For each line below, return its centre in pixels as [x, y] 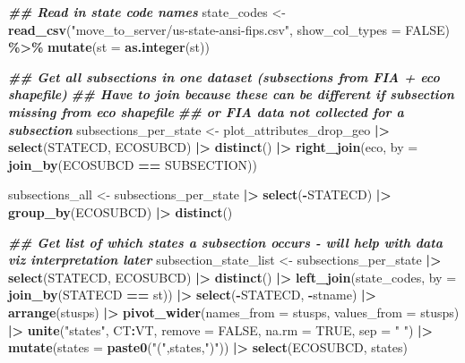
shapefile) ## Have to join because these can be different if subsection [231, 94]
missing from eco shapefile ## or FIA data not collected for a [206, 111]
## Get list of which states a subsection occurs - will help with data [226, 242]
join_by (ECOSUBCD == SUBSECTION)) [133, 164]
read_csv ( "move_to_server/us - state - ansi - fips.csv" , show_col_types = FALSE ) [229, 29]
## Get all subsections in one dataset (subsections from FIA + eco [224, 76]
